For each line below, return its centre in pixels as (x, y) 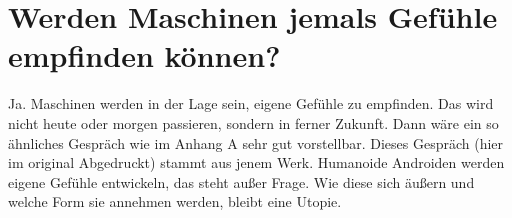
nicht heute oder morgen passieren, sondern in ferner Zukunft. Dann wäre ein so (253, 122)
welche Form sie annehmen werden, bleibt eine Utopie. (175, 201)
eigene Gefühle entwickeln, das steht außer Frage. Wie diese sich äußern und (241, 181)
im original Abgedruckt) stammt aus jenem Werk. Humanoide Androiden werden (256, 162)
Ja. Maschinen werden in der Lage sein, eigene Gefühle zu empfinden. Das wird (251, 103)
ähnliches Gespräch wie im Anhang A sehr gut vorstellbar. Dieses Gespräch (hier (256, 142)
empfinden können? (144, 55)
